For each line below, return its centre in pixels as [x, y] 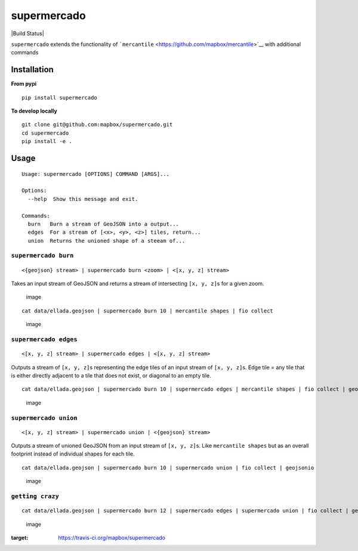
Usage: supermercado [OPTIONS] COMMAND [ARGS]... [96, 174]
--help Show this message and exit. [83, 199]
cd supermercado [45, 133]
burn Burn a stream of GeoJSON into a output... [103, 224]
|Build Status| [27, 33]
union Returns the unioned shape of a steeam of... [107, 241]
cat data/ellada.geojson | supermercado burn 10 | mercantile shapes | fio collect [148, 311]
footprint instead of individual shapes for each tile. [73, 454]
